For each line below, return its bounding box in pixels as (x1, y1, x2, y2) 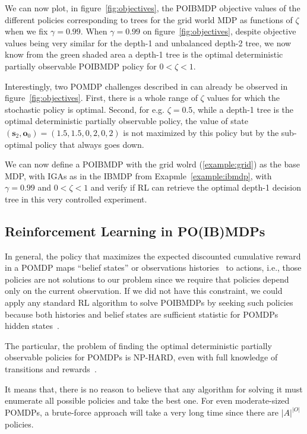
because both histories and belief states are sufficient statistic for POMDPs (5, 308, 278, 320)
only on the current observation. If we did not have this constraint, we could (5, 284, 283, 297)
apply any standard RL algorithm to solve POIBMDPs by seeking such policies (5, 296, 293, 309)
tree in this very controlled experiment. (5, 192, 147, 205)
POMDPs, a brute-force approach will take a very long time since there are (5, 406, 279, 419)
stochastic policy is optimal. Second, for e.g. (5, 103, 164, 115)
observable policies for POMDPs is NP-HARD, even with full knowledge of (5, 351, 278, 363)
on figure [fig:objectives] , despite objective (143, 25, 296, 37)
